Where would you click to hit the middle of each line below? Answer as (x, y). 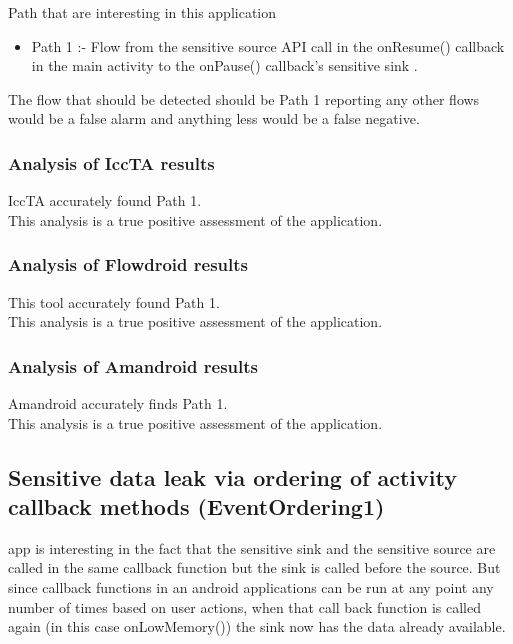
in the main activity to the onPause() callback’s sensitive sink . (224, 65)
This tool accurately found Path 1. (114, 301)
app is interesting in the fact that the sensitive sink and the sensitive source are (252, 547)
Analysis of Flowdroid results (128, 264)
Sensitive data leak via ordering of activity (232, 476)
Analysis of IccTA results (111, 162)
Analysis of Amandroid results (133, 365)
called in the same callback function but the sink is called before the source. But (254, 567)
